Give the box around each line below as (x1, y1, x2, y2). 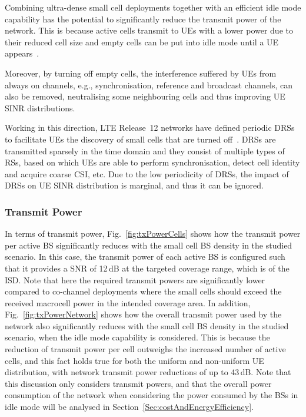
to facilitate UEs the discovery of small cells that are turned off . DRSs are (5, 133, 276, 145)
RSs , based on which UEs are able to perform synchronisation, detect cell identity (5, 156, 300, 168)
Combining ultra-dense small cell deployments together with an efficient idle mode (5, 1, 301, 13)
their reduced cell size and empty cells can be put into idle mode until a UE (5, 35, 279, 48)
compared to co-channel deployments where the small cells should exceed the (5, 285, 282, 297)
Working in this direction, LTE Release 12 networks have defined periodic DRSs (5, 121, 295, 134)
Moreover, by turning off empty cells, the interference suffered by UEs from (5, 67, 277, 79)
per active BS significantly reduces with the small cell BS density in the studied (5, 239, 292, 251)
